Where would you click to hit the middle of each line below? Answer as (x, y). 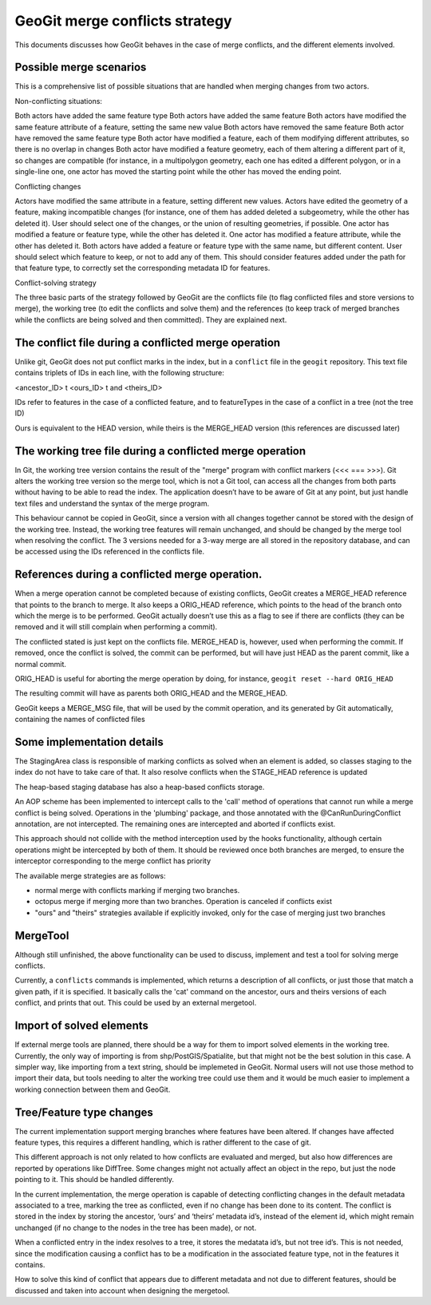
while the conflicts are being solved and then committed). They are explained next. (151, 319)
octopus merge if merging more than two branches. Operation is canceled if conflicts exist (184, 902)
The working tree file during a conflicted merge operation (160, 451)
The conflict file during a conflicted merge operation (148, 342)
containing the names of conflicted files (80, 720)
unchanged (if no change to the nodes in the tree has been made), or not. (136, 1228)
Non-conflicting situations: (59, 101)
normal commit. (41, 664)
